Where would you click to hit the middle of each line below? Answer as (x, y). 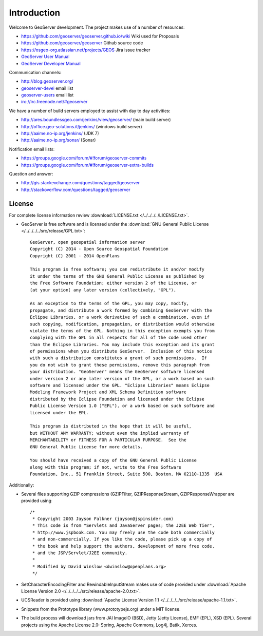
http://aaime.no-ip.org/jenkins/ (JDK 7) (60, 134)
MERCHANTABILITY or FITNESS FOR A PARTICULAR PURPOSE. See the (108, 440)
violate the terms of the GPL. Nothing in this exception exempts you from (122, 331)
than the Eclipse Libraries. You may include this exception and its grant (122, 344)
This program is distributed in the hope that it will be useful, (111, 426)
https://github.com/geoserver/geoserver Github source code (82, 43)
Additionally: (21, 485)
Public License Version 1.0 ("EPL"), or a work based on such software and (122, 406)
